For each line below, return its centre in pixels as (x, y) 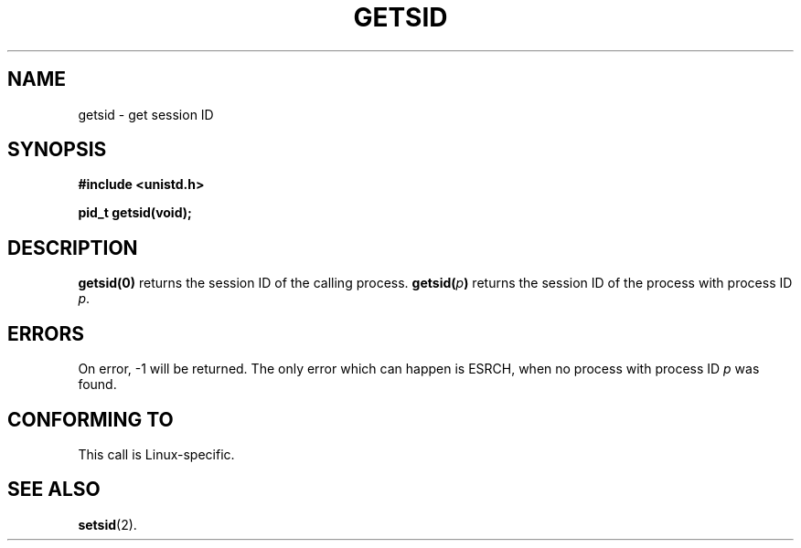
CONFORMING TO (91, 419)
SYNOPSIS (57, 150)
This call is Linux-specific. (156, 454)
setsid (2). (107, 524)
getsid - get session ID (146, 114)
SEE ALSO (54, 490)
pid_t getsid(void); (135, 213)
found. (97, 385)
